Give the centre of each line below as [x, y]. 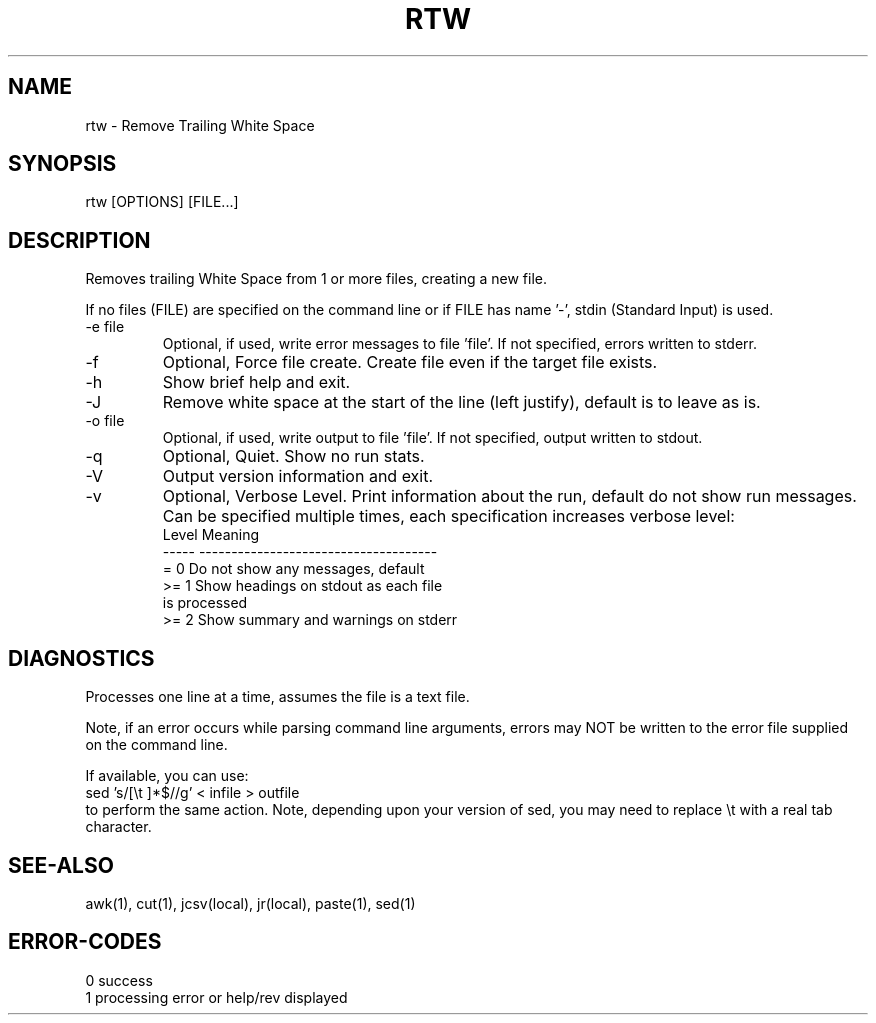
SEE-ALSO [61, 865]
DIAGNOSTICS [81, 658]
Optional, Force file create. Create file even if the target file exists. [410, 362]
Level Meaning [211, 535]
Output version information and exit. [298, 476]
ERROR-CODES [85, 942]
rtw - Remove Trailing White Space [200, 125]
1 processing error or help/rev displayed [216, 997]
